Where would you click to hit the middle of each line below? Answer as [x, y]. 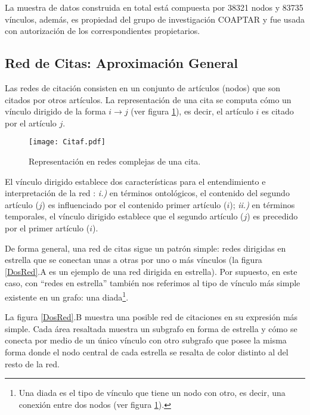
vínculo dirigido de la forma [55, 111]
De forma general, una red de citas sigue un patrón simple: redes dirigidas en [145, 248]
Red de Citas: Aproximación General [121, 63]
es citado [278, 111]
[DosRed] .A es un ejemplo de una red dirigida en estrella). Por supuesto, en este [151, 271]
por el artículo [31, 123]
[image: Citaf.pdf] [67, 142]
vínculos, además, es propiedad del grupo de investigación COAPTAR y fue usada [155, 19]
